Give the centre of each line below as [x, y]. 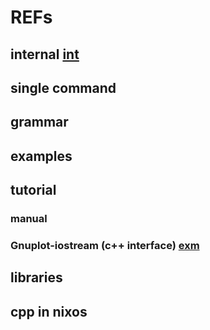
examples [41, 156]
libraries [36, 277]
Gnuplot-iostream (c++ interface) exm [105, 245]
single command [63, 87]
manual [29, 219]
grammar [39, 122]
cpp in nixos [49, 311]
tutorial [33, 190]
